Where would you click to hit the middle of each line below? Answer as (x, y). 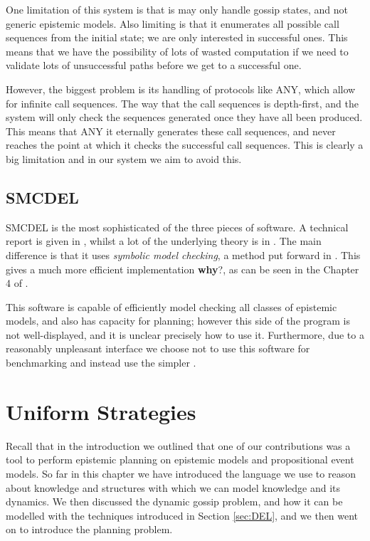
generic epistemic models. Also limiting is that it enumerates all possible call (173, 23)
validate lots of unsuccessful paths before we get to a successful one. (154, 65)
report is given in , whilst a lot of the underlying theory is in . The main (164, 241)
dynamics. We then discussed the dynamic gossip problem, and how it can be (174, 501)
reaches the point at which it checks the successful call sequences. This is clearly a (185, 145)
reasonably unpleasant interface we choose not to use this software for (158, 348)
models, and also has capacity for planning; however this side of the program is (178, 321)
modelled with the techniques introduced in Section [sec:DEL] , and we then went (182, 515)
